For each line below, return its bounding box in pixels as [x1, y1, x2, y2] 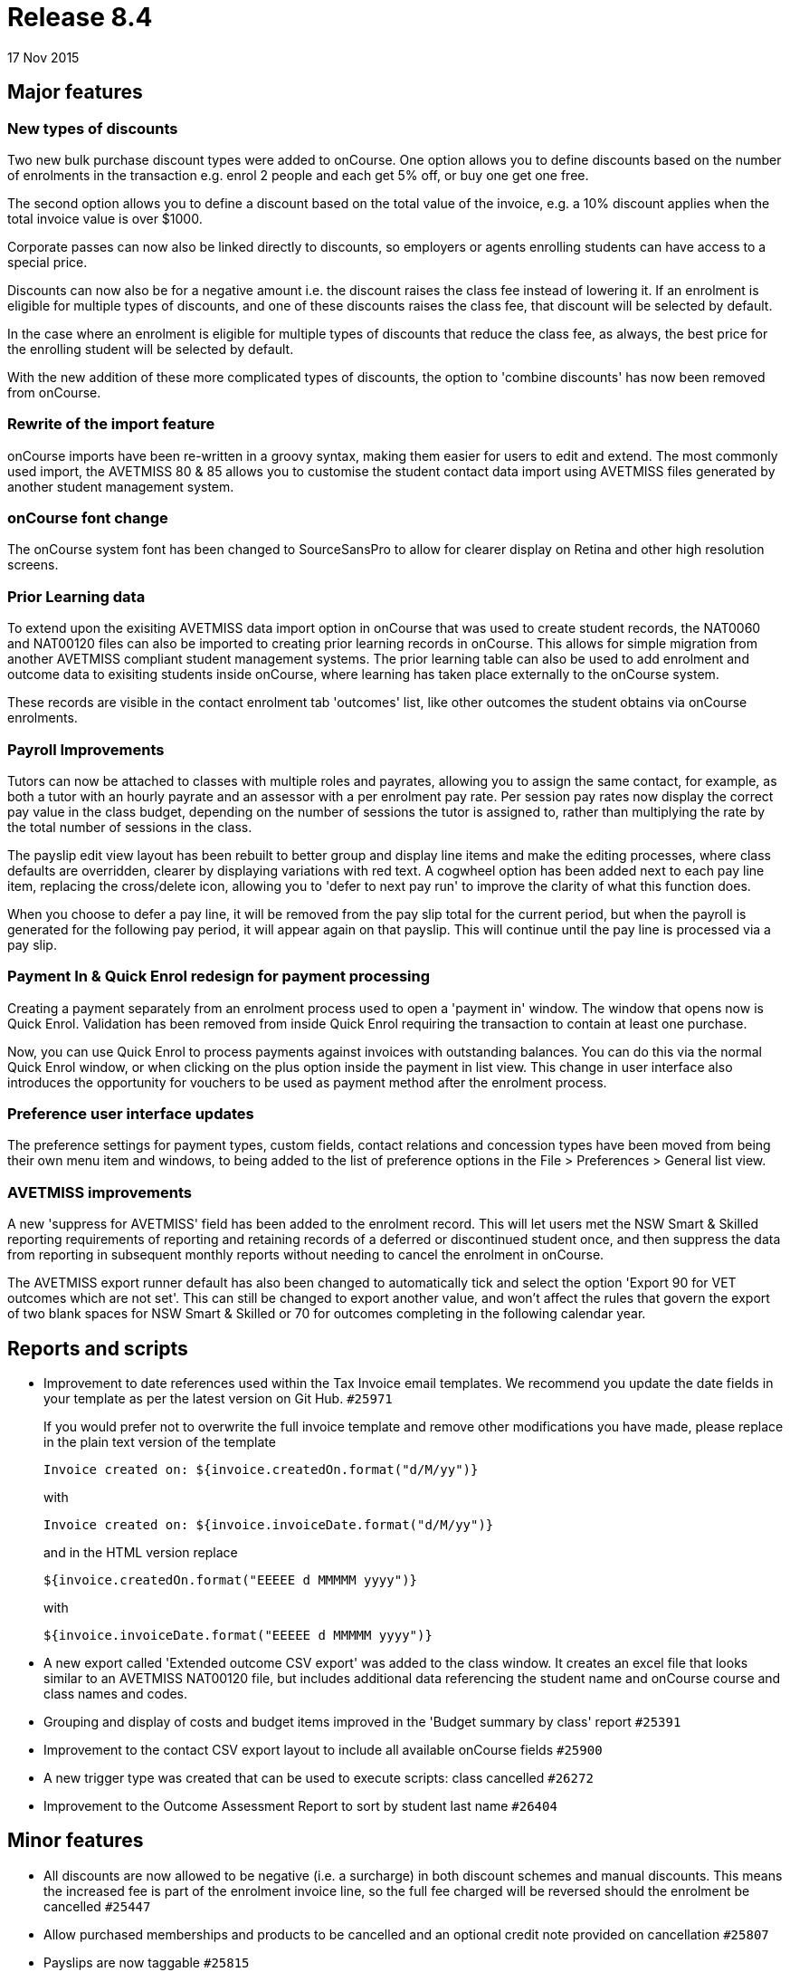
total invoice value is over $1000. [7, 210, 203, 226]
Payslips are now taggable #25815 [43, 1954, 250, 1970]
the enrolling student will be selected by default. [7, 340, 294, 357]
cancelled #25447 [43, 1898, 151, 1914]
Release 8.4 [7, 2, 153, 33]
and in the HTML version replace [43, 1545, 238, 1561]
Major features [7, 81, 143, 104]
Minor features [7, 1829, 144, 1852]
